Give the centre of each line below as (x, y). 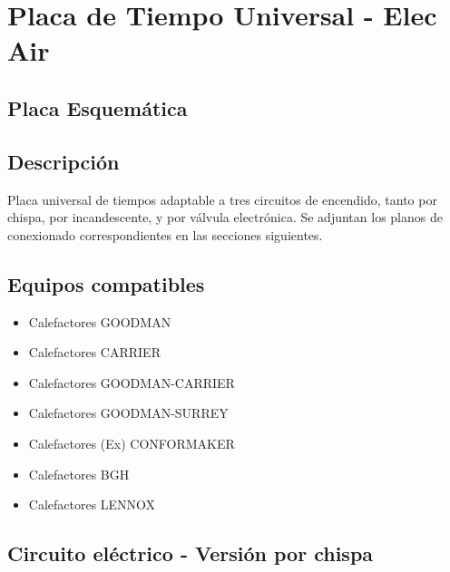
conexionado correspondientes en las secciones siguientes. (165, 234)
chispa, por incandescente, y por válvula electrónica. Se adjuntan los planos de (225, 217)
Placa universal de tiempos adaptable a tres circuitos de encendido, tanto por (222, 199)
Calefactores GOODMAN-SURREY (128, 413)
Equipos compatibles (106, 283)
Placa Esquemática (98, 107)
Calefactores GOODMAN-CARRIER (132, 382)
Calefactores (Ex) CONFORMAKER (132, 443)
